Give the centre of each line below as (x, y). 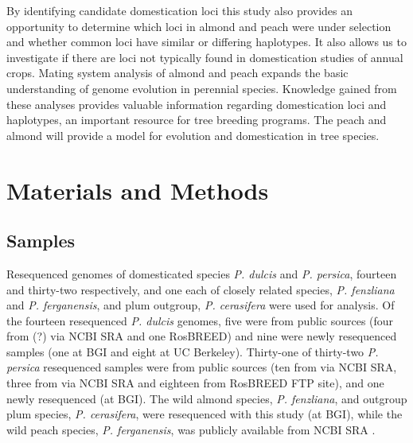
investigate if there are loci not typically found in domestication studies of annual (205, 57)
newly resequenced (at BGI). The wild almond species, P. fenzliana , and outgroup (207, 398)
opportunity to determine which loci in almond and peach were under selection (199, 26)
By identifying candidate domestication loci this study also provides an (180, 10)
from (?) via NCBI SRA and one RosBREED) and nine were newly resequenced (202, 336)
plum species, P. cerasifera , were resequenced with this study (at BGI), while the (205, 414)
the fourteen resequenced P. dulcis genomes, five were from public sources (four (200, 320)
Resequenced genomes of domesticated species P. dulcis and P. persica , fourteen (202, 273)
